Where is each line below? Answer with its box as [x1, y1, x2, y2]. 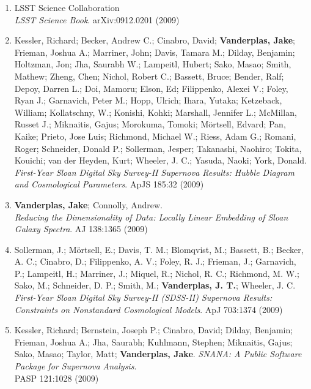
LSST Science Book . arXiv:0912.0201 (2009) [14, 13, 180, 26]
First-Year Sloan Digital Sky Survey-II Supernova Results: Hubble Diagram [14, 165, 295, 178]
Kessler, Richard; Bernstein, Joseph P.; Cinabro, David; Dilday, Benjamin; [14, 323, 293, 336]
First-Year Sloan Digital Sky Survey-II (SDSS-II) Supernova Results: [14, 291, 273, 304]
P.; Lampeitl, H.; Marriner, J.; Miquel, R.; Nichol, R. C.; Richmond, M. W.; [14, 266, 299, 279]
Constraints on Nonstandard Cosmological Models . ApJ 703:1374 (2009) [14, 303, 283, 315]
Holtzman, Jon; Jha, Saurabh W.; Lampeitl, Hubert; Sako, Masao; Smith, [14, 58, 291, 70]
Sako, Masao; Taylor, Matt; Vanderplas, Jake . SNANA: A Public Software [14, 347, 302, 360]
